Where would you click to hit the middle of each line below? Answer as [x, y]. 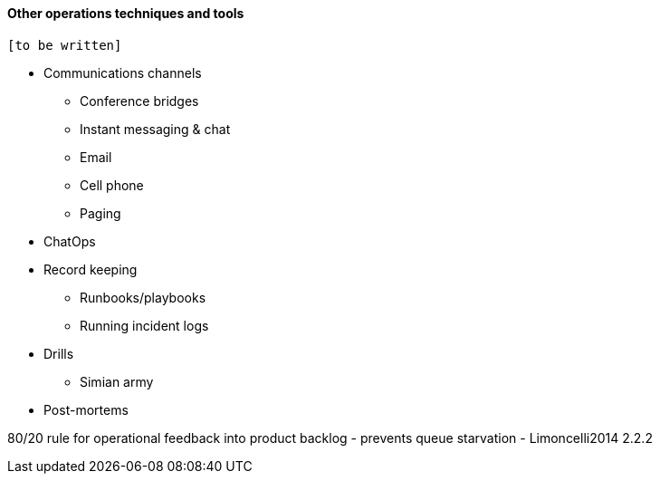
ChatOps [70, 241]
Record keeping [91, 269]
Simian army [117, 381]
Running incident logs [144, 325]
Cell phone [112, 185]
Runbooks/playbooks [143, 297]
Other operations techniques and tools [126, 13]
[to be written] [65, 45]
